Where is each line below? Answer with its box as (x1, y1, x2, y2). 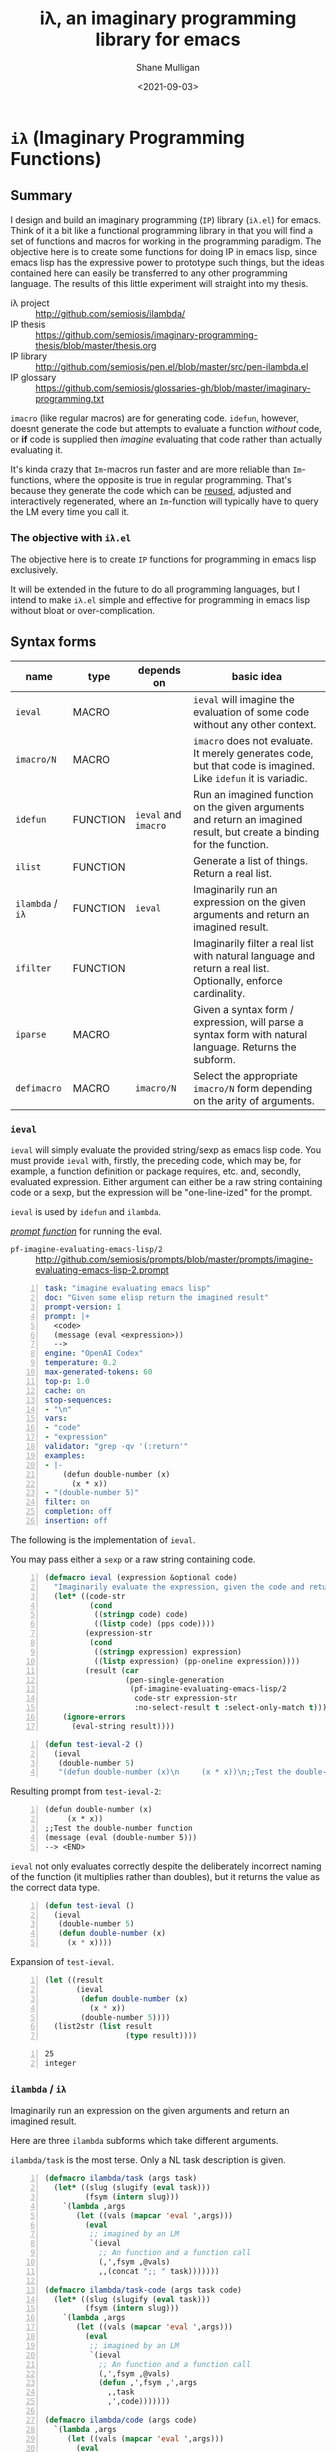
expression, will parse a (193, 1015, 304, 1029)
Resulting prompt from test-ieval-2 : (10, 1785, 162, 1797)
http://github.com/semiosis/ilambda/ (35, 307, 186, 319)
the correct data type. (10, 1881, 100, 1893)
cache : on (44, 1385, 86, 1396)
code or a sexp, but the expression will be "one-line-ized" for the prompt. (10, 1187, 313, 1199)
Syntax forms (10, 633, 97, 651)
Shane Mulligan (136, 61, 200, 73)
